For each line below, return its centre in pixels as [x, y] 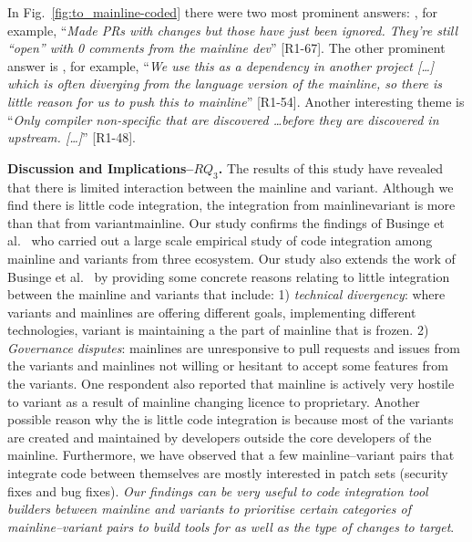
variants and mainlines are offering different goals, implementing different [212, 312]
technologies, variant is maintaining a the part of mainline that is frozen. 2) [218, 330]
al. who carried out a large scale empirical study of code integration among [220, 240]
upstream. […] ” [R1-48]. [72, 137]
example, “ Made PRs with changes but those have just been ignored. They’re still [233, 30]
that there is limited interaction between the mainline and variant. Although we [231, 187]
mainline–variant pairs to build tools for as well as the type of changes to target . [231, 526]
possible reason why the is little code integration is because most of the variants [231, 419]
